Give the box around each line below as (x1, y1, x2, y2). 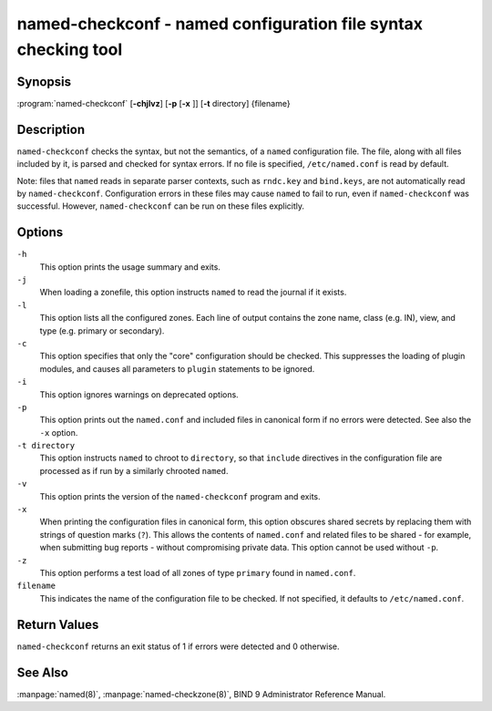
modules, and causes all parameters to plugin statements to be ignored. (39, 363, 315, 374)
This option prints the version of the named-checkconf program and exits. (39, 490, 321, 501)
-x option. (39, 427, 78, 438)
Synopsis (16, 74, 72, 89)
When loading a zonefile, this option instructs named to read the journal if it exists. (39, 287, 347, 298)
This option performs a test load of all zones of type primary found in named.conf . (39, 568, 356, 578)
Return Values (16, 616, 99, 633)
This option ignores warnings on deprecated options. (39, 388, 239, 400)
